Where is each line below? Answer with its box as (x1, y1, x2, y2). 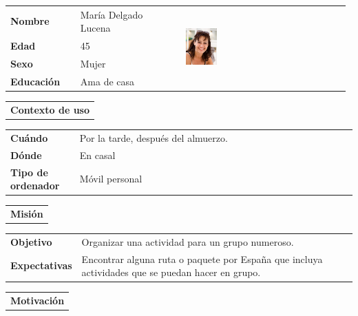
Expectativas (10, 258, 72, 273)
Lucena (80, 21, 111, 35)
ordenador (10, 178, 60, 193)
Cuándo (10, 130, 48, 145)
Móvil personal (79, 171, 143, 186)
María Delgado (80, 7, 143, 21)
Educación (10, 74, 61, 88)
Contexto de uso (10, 102, 90, 116)
